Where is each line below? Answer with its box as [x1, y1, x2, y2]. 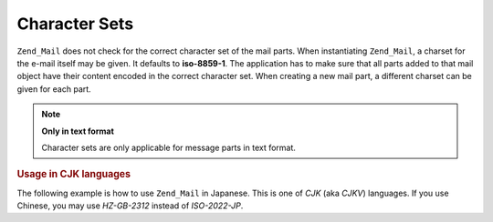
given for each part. [16, 83, 91, 95]
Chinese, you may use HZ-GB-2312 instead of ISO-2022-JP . [16, 200, 244, 211]
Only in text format [41, 126, 114, 136]
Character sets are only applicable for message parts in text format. [41, 142, 297, 153]
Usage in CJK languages [16, 168, 131, 181]
